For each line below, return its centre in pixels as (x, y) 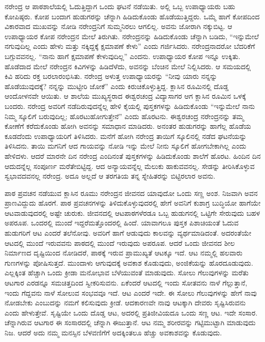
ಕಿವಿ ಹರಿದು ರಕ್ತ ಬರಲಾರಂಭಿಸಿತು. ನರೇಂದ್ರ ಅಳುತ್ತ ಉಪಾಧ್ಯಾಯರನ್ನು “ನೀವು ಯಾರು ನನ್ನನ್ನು (111, 76)
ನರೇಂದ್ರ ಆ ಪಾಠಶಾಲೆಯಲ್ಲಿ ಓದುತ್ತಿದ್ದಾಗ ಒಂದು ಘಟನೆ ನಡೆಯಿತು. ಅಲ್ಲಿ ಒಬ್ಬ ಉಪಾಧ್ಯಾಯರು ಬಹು (120, 6)
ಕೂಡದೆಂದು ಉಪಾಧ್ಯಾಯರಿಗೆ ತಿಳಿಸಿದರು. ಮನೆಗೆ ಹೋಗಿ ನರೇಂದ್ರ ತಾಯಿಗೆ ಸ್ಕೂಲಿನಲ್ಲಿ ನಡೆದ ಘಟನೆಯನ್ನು (126, 136)
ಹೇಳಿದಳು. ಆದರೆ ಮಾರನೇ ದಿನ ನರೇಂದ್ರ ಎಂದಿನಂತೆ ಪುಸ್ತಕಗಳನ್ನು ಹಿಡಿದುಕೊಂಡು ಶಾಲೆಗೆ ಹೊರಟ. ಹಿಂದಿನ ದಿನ (133, 155)
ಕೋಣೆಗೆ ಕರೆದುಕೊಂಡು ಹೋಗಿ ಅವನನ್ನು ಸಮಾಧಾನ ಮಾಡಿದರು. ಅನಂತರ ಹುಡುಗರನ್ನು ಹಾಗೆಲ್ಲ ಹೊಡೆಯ (128, 126)
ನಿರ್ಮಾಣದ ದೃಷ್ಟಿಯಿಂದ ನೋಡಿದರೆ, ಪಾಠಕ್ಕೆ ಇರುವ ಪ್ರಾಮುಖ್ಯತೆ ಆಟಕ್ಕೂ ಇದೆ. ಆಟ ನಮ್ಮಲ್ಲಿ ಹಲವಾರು (124, 253)
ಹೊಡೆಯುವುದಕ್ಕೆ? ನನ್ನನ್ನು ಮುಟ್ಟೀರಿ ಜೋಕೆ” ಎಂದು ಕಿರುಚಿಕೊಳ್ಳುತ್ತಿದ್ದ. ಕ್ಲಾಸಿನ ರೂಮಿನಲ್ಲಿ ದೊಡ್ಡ (117, 86)
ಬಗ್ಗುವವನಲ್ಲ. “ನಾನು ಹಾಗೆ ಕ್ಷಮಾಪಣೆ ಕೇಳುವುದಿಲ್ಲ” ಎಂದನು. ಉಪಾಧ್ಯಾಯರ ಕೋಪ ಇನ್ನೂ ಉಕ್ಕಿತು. (123, 56)
